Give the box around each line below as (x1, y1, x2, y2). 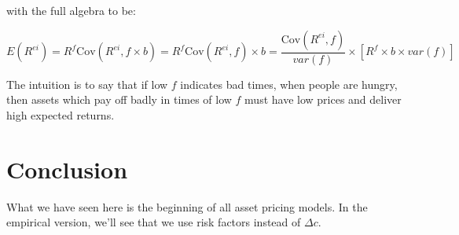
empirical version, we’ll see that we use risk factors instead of (6, 214, 301, 230)
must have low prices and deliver (244, 91, 402, 108)
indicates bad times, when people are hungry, (180, 75, 398, 92)
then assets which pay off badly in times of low (6, 91, 232, 108)
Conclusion (6, 152, 128, 185)
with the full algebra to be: (6, 2, 136, 18)
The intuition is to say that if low (6, 75, 168, 92)
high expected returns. (6, 106, 115, 123)
